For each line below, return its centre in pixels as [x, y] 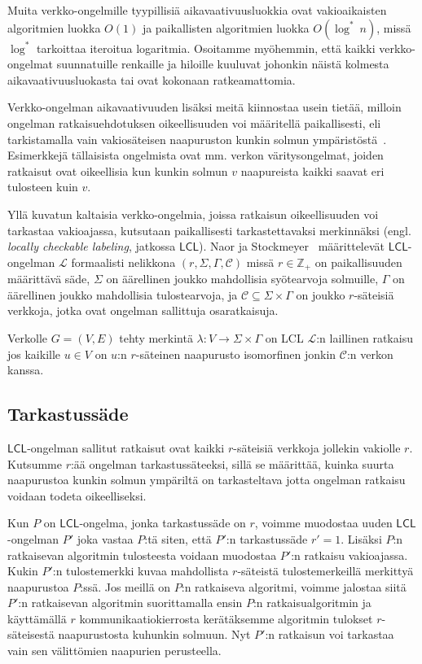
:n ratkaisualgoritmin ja [312, 603]
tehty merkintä [156, 337]
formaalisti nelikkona [123, 262]
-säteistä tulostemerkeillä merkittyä [325, 571]
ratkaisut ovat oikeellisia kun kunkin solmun [118, 170]
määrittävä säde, [49, 279]
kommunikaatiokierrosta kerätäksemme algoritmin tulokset [226, 618]
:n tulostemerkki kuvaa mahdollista [141, 571]
